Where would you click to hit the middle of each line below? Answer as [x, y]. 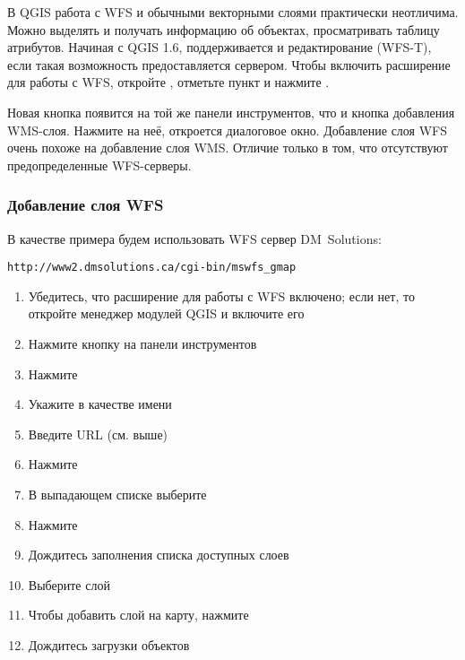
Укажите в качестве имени [100, 404]
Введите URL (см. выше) [98, 434]
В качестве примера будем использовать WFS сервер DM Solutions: [194, 238]
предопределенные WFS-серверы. [99, 165]
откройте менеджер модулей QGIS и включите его [166, 313]
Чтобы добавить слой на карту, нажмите [138, 615]
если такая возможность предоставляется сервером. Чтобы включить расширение [229, 64]
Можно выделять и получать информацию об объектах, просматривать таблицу [224, 29]
